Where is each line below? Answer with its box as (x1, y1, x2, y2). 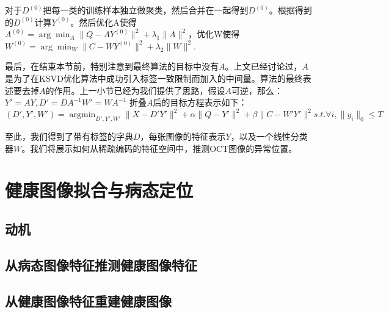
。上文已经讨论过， (225, 60, 302, 73)
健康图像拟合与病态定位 (5, 178, 194, 203)
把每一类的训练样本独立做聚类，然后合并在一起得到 (43, 4, 249, 16)
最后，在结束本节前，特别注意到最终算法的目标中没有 (5, 60, 219, 73)
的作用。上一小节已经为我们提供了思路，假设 (45, 84, 225, 96)
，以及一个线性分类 (230, 130, 308, 143)
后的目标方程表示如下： (153, 96, 247, 109)
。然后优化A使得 (70, 15, 137, 28)
